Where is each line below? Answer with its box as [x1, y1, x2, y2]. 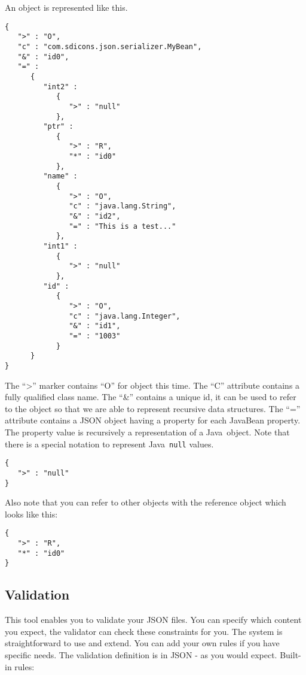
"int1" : [43, 242, 78, 251]
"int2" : [43, 82, 78, 91]
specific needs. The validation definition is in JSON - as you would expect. [5, 648, 277, 661]
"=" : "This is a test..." [69, 222, 176, 231]
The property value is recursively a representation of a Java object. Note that [5, 425, 290, 438]
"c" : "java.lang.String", [69, 202, 176, 211]
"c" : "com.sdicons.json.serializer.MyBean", [17, 42, 202, 51]
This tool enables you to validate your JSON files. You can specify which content [5, 613, 302, 626]
